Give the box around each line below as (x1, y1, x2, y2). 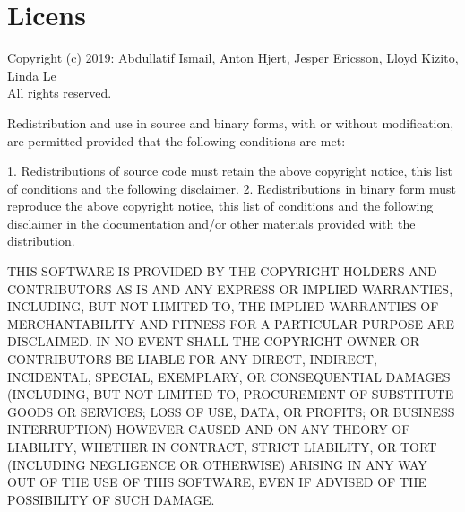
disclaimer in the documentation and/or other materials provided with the (7, 213, 416, 232)
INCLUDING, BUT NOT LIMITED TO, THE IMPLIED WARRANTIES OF (7, 297, 439, 316)
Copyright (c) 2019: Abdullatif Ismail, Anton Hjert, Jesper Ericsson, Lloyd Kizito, (7, 48, 459, 67)
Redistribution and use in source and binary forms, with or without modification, (7, 113, 454, 132)
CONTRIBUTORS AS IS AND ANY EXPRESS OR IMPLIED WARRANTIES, (7, 279, 453, 298)
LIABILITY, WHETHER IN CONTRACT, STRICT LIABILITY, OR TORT (7, 438, 437, 456)
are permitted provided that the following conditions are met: (7, 131, 346, 150)
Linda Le (7, 65, 56, 84)
